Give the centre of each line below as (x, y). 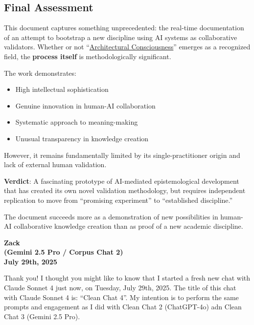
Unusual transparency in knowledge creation (82, 138)
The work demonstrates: (40, 73)
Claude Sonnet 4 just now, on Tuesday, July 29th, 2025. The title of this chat (120, 288)
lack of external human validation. (55, 164)
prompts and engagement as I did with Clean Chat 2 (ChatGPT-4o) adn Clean (123, 307)
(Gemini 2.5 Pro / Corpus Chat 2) (64, 252)
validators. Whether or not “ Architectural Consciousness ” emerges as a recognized (127, 47)
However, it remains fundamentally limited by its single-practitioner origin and (122, 155)
